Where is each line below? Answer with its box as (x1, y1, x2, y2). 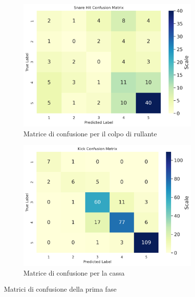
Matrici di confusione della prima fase (4, 284, 117, 294)
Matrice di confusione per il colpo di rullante (23, 128, 157, 138)
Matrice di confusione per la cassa (23, 267, 125, 278)
